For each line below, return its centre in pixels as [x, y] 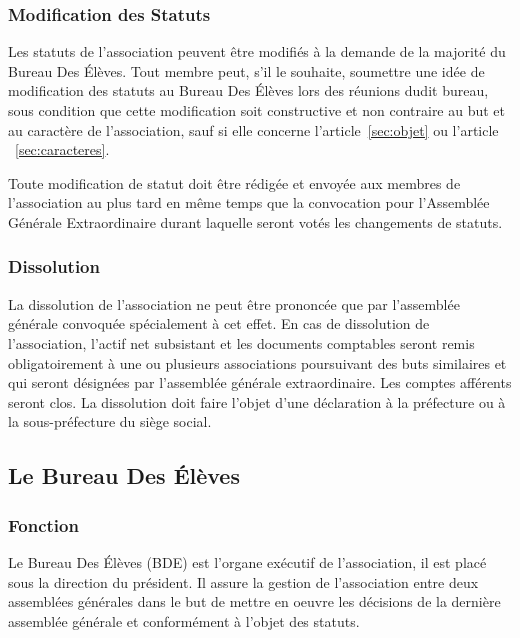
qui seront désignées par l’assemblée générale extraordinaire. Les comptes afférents [260, 382]
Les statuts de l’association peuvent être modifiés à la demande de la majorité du [257, 51]
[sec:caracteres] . [62, 149]
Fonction [43, 524]
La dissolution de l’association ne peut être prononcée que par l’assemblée [234, 303]
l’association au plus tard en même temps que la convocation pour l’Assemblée [249, 202]
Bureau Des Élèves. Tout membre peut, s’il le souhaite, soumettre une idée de [246, 70]
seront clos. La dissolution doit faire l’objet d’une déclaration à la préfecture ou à [257, 401]
